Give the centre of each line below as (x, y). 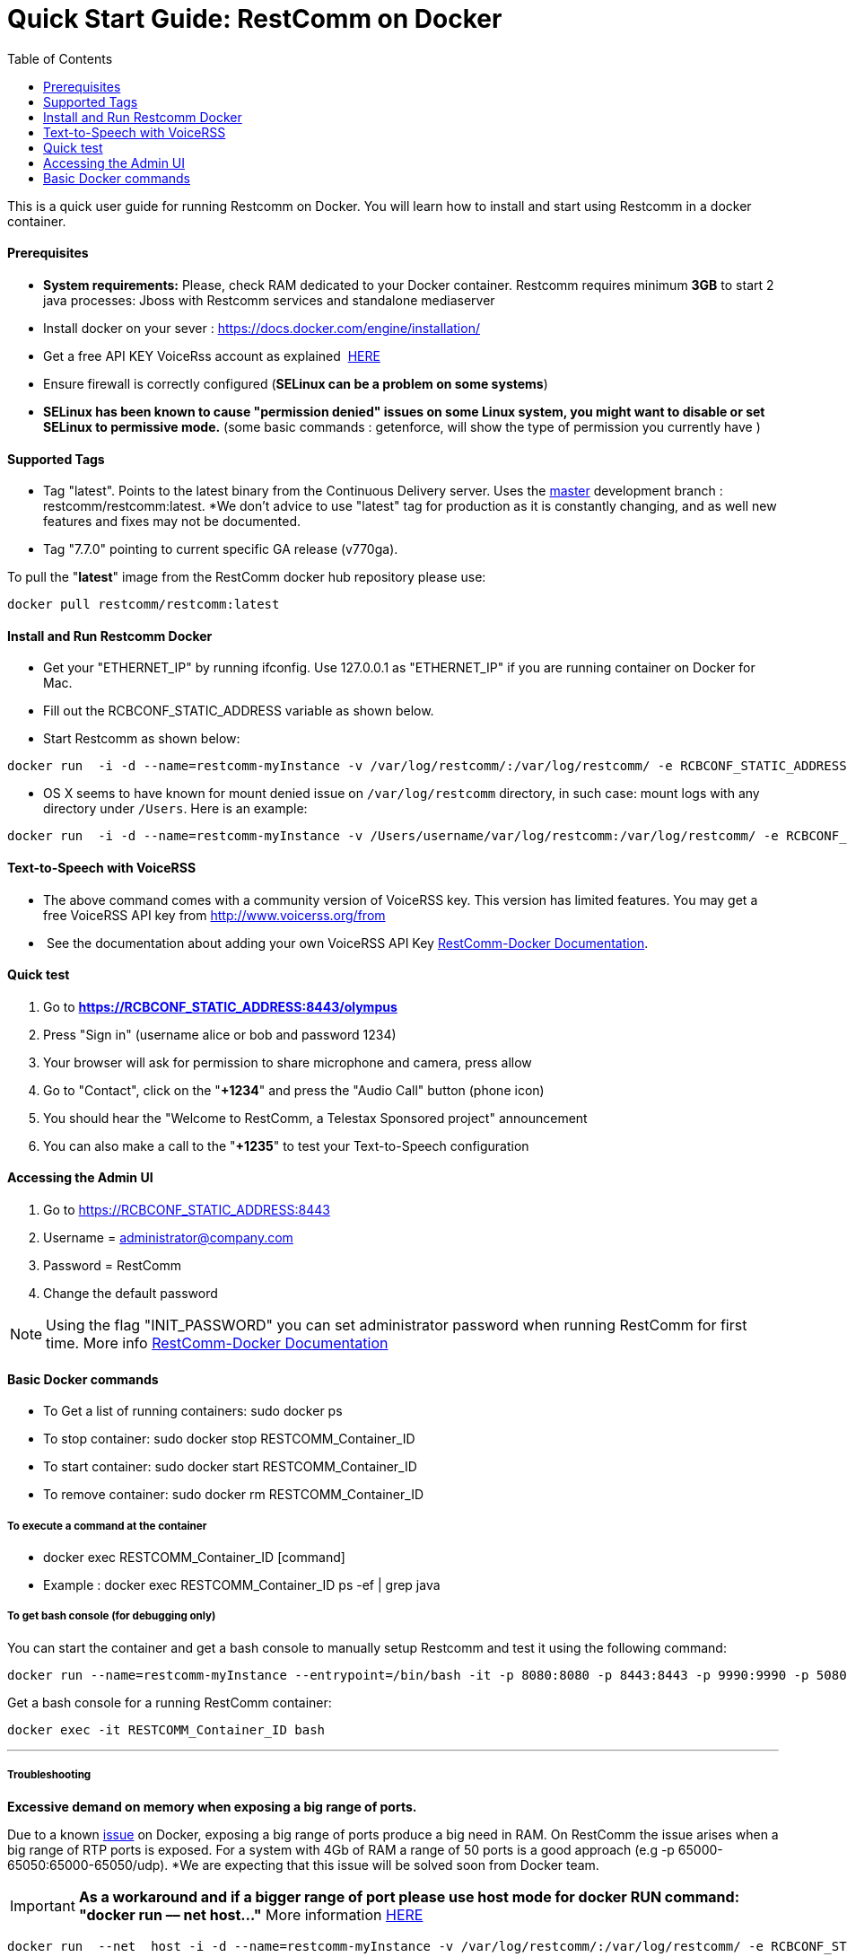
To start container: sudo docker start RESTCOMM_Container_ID (230, 1467)
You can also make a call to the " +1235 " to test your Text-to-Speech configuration (286, 1145)
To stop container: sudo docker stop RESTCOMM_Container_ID (229, 1439)
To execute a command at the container (107, 1526)
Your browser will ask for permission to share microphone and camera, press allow (288, 1062)
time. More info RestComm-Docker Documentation (217, 1343)
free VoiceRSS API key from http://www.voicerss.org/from (214, 915)
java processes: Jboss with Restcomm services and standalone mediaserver (269, 300)
